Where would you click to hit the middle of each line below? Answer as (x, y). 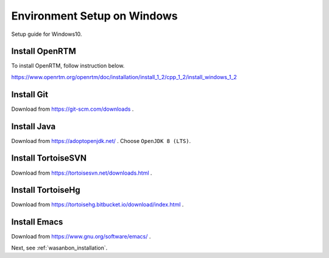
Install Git (30, 94)
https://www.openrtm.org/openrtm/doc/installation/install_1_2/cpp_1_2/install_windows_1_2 (124, 77)
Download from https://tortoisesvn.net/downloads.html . (82, 173)
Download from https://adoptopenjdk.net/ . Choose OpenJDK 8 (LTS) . (101, 141)
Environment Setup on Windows (94, 16)
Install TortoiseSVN (49, 158)
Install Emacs (37, 222)
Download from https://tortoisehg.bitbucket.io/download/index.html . (97, 204)
